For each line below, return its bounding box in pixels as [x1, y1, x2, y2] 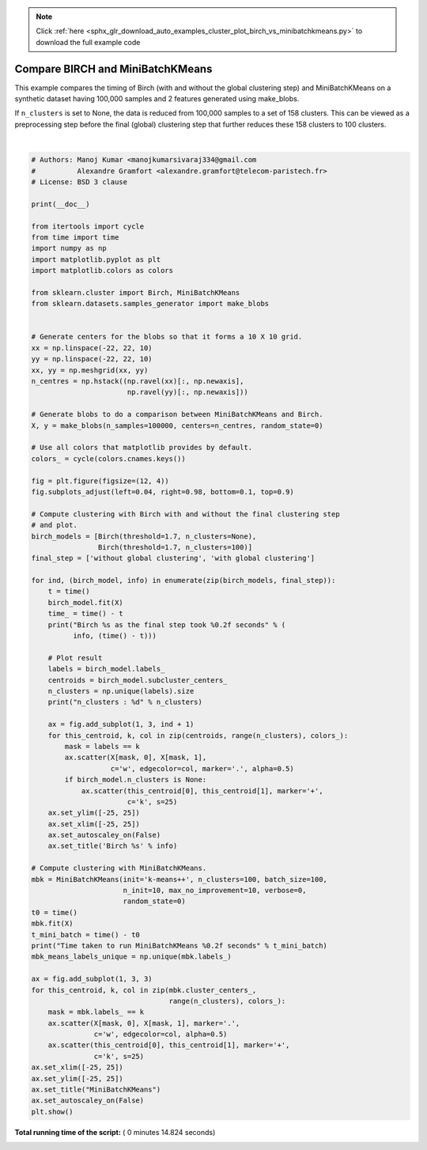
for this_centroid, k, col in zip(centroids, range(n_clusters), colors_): [47, 731, 349, 740]
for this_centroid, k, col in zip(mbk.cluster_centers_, [31, 985, 257, 994]
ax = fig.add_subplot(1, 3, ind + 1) [47, 720, 195, 729]
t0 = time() [31, 908, 78, 917]
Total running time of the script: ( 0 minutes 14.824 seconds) [14, 1127, 216, 1137]
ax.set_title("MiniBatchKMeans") [31, 1085, 161, 1095]
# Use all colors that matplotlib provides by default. [31, 443, 253, 452]
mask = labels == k [64, 742, 140, 751]
